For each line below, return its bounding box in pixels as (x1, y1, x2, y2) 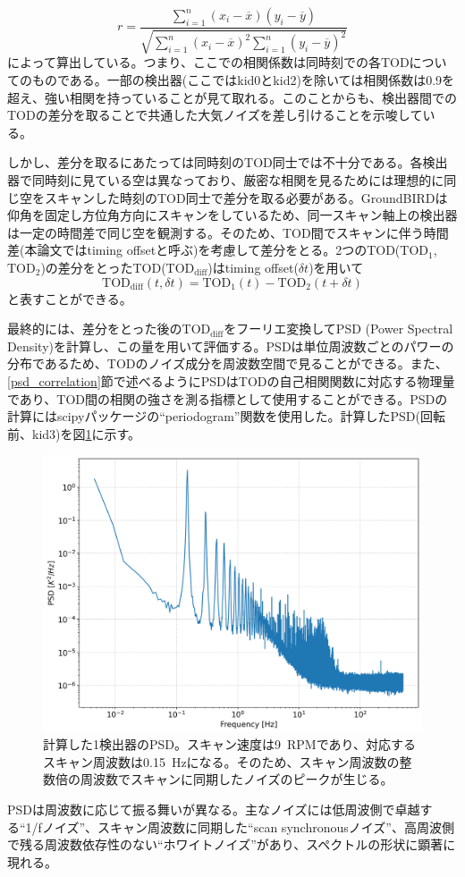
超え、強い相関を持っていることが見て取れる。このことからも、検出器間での (7, 88, 457, 106)
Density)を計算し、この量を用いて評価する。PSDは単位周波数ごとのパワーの (7, 336, 454, 355)
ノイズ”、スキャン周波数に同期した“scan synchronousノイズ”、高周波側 (41, 817, 454, 836)
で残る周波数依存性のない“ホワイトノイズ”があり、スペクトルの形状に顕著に (7, 835, 456, 854)
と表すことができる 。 (7, 289, 132, 308)
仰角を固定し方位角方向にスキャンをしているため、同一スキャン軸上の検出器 (7, 206, 458, 224)
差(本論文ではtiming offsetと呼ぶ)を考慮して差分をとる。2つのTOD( (7, 240, 401, 259)
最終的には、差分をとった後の (7, 319, 182, 338)
